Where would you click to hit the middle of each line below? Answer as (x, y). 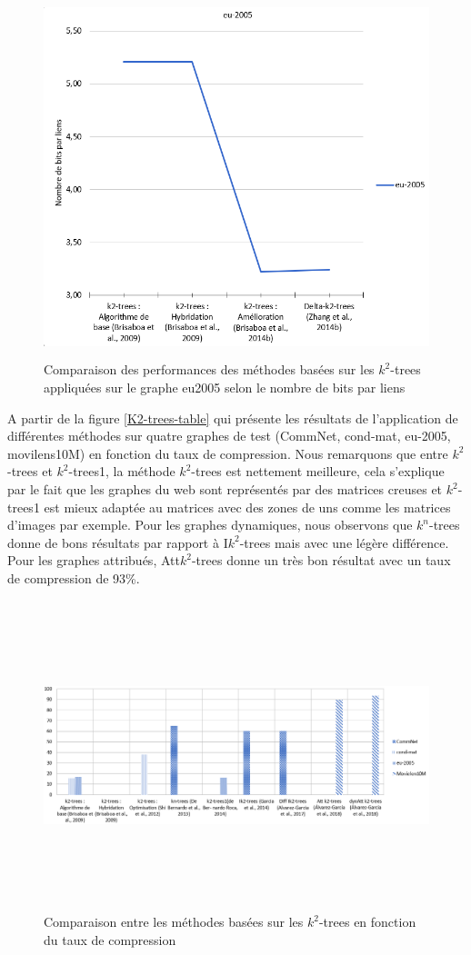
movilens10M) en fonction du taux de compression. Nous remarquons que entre (228, 453)
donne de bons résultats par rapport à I (118, 542)
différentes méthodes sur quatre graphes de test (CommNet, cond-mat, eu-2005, (229, 436)
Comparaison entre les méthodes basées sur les (174, 922)
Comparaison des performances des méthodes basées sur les (209, 369)
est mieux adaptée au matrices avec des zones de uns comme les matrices (247, 507)
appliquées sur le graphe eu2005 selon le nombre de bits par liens (225, 388)
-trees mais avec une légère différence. (344, 542)
